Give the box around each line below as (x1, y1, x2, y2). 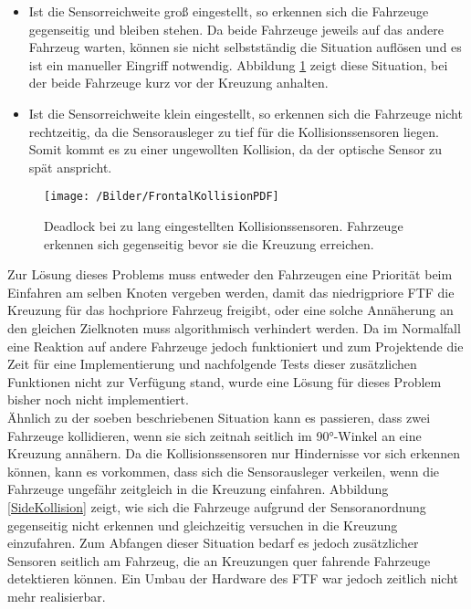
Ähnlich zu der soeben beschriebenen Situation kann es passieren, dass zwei (7, 407, 431, 426)
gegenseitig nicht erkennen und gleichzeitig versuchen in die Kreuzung (7, 515, 398, 534)
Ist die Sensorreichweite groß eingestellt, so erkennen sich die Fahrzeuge (28, 2, 429, 20)
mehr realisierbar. (7, 586, 106, 605)
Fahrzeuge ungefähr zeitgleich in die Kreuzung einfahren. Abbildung (7, 479, 389, 499)
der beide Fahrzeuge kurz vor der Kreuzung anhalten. (28, 73, 329, 92)
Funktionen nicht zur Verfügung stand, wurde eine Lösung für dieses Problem (7, 372, 442, 391)
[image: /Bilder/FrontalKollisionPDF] (44, 190, 279, 204)
